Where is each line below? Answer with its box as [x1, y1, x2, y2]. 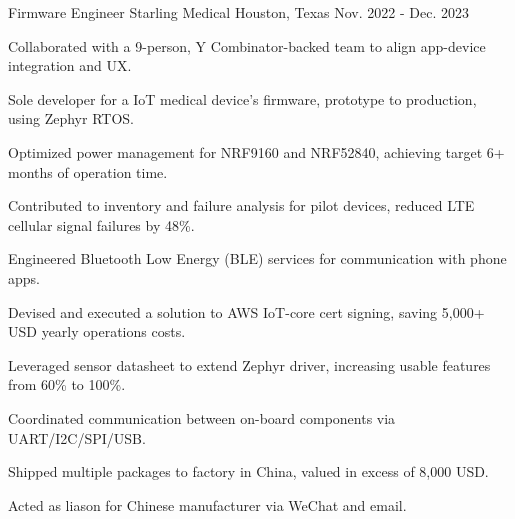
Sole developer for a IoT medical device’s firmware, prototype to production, [8, 88, 477, 109]
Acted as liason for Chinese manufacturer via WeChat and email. [8, 494, 407, 515]
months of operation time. [8, 161, 168, 182]
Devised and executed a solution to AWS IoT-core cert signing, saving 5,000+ [8, 301, 485, 322]
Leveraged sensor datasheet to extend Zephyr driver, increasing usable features [8, 354, 491, 375]
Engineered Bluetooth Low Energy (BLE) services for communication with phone [8, 248, 507, 269]
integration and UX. [8, 55, 132, 76]
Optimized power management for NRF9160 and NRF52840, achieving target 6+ [8, 141, 505, 162]
